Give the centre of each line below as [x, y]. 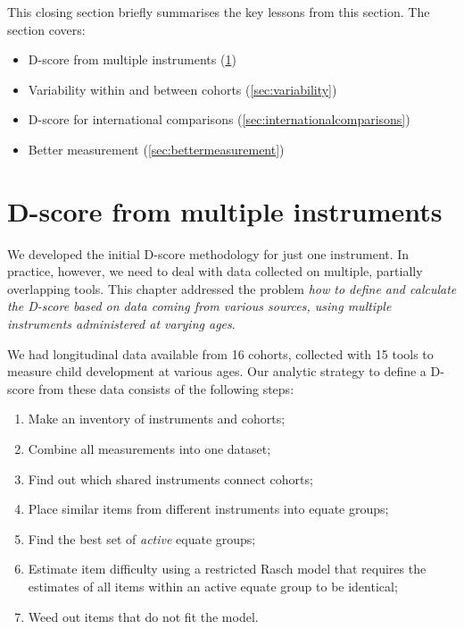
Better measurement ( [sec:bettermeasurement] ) [156, 149]
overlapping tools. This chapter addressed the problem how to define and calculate [232, 288]
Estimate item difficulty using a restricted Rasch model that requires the [227, 569]
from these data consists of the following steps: [166, 388]
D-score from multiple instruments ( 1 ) [132, 59]
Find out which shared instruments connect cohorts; [170, 478]
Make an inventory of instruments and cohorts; [157, 419]
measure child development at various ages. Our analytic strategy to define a [217, 371]
